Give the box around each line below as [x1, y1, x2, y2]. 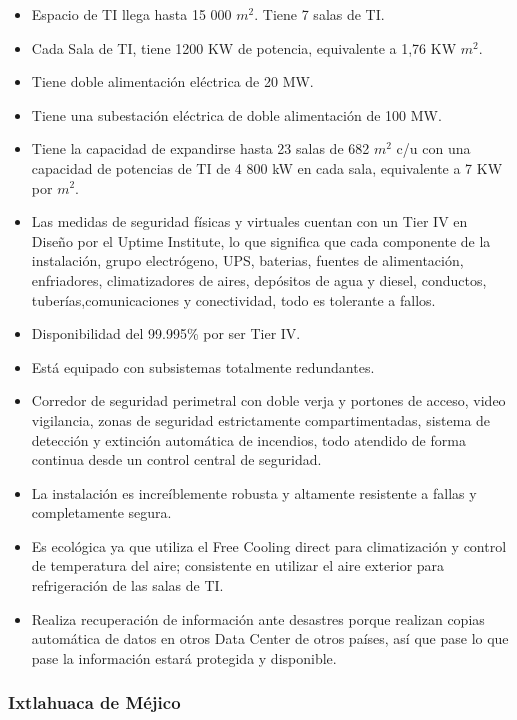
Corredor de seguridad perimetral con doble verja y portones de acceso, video [31, 390, 506, 411]
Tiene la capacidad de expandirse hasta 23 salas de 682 [31, 138, 370, 159]
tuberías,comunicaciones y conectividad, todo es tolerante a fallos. [31, 289, 436, 310]
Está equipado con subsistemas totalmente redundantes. [31, 356, 375, 377]
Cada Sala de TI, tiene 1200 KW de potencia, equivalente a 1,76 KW [31, 37, 457, 58]
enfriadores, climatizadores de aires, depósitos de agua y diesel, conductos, [31, 269, 487, 290]
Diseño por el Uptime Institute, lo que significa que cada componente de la [31, 230, 491, 251]
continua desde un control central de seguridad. [31, 449, 322, 470]
